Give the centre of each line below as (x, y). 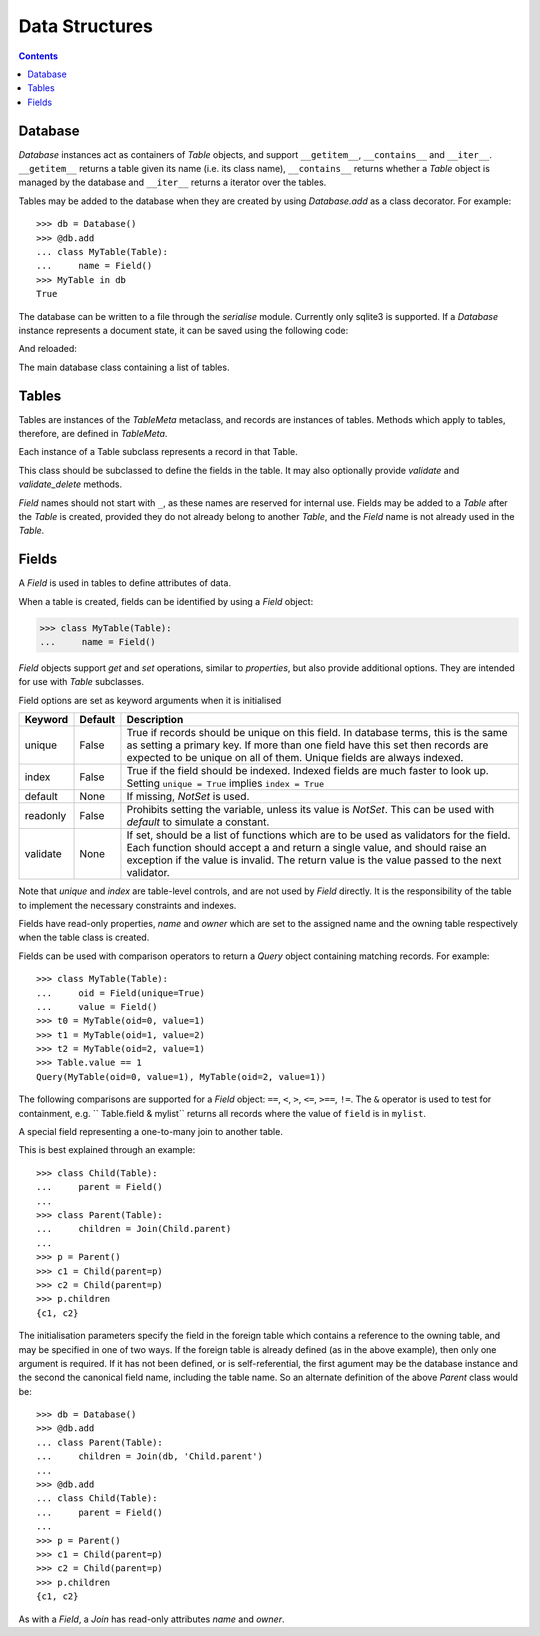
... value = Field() (97, 1006)
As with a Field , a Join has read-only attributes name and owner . (151, 1619)
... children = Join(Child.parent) (134, 1229)
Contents (38, 56)
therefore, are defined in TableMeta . (93, 433)
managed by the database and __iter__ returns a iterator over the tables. (172, 182)
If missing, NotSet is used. (188, 797)
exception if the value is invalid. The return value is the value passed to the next (314, 860)
